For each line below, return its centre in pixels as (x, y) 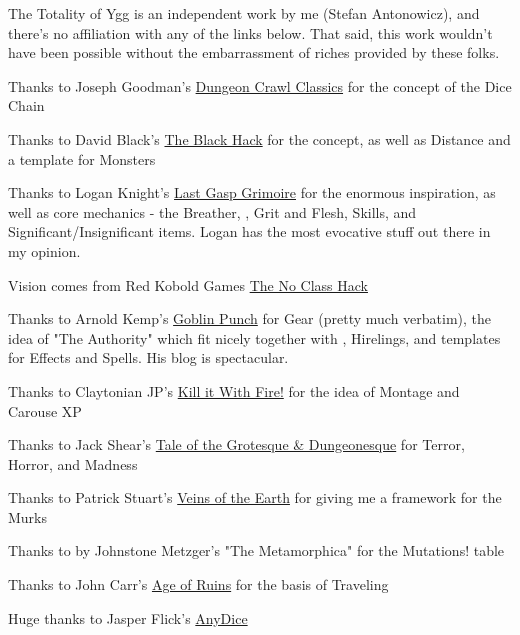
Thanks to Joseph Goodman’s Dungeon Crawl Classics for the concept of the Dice (260, 85)
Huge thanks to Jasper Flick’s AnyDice (128, 617)
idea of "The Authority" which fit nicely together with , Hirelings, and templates (254, 337)
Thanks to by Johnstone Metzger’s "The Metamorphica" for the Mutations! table (256, 550)
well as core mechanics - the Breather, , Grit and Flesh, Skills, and (212, 211)
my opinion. (44, 250)
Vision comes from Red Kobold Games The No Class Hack (188, 284)
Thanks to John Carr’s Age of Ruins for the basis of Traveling (198, 584)
